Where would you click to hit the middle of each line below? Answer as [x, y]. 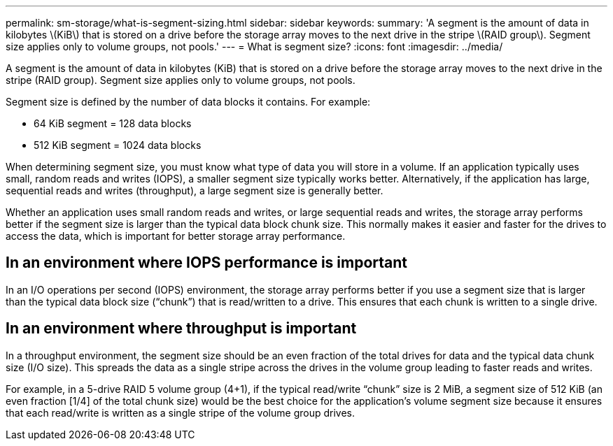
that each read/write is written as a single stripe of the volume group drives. [180, 412]
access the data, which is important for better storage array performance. [176, 236]
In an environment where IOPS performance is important [207, 263]
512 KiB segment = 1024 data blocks [118, 145]
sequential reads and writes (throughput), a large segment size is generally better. [195, 190]
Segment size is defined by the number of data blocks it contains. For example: [188, 102]
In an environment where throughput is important [181, 329]
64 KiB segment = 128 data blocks [113, 123]
